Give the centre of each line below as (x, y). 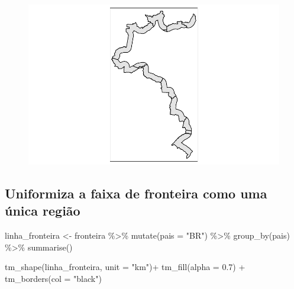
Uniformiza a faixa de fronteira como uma (136, 193)
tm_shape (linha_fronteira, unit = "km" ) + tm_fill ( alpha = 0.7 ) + (125, 267)
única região (43, 211)
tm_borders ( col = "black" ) (53, 278)
